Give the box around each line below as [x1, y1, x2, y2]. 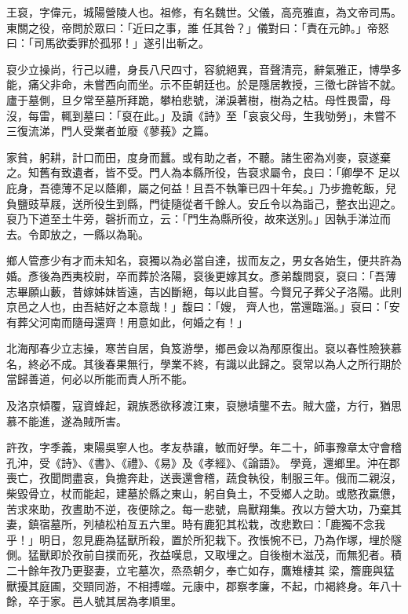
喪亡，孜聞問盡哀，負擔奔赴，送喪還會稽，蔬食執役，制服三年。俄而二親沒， [6, 470, 402, 486]
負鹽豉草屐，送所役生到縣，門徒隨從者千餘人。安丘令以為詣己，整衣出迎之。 [6, 195, 402, 211]
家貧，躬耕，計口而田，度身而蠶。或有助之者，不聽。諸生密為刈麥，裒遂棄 [6, 148, 391, 165]
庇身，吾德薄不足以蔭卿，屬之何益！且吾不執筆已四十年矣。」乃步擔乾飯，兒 [6, 179, 396, 196]
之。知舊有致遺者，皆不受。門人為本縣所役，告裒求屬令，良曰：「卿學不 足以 [6, 164, 400, 181]
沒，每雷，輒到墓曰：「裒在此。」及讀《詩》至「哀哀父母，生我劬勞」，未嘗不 [6, 107, 396, 123]
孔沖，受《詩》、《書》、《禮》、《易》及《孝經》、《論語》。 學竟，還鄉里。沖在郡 [6, 454, 400, 470]
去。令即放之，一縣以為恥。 [6, 225, 149, 242]
